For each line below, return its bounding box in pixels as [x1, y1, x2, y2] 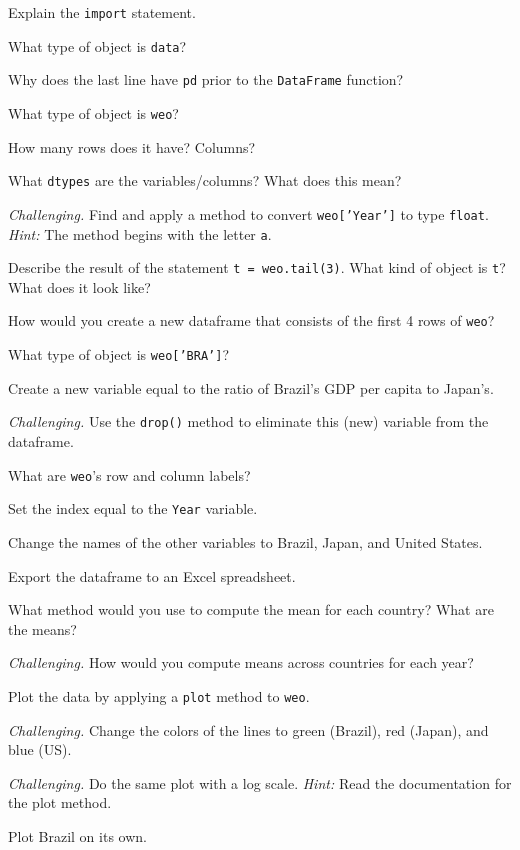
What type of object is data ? [8, 35, 187, 56]
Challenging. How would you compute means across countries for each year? [8, 652, 474, 673]
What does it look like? [8, 276, 151, 297]
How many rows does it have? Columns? [8, 136, 256, 157]
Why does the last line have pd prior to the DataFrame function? [8, 69, 404, 90]
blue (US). [8, 739, 72, 760]
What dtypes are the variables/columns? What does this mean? [8, 170, 402, 191]
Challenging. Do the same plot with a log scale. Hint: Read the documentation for [8, 772, 512, 793]
